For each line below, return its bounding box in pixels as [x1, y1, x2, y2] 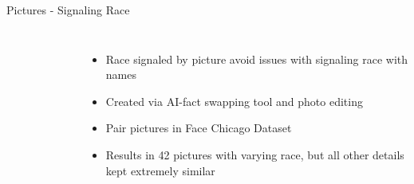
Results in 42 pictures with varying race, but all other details [105, 146, 404, 162]
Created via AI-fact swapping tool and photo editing [105, 92, 363, 109]
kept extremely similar [105, 162, 215, 178]
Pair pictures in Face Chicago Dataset [105, 119, 292, 136]
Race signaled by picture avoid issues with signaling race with [105, 50, 408, 67]
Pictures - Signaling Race [6, 2, 130, 18]
